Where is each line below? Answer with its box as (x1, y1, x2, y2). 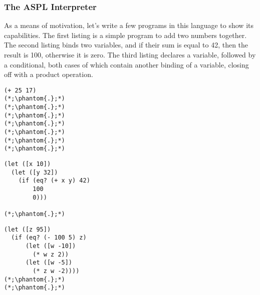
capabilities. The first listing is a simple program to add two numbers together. (4, 29, 247, 40)
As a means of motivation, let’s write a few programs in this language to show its (4, 20, 253, 30)
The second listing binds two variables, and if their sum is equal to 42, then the (4, 39, 248, 50)
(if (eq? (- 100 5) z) (11, 234, 87, 241)
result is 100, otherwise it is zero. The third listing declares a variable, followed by (4, 49, 256, 59)
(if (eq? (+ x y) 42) (18, 177, 90, 184)
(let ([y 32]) (11, 168, 58, 176)
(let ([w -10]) (25, 242, 76, 249)
